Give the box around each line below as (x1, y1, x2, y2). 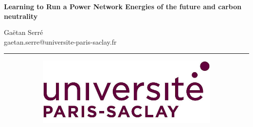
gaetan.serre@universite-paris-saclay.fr (4, 36, 117, 47)
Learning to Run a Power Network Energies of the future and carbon (4, 1, 242, 11)
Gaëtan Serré (4, 27, 43, 37)
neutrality (4, 11, 38, 21)
